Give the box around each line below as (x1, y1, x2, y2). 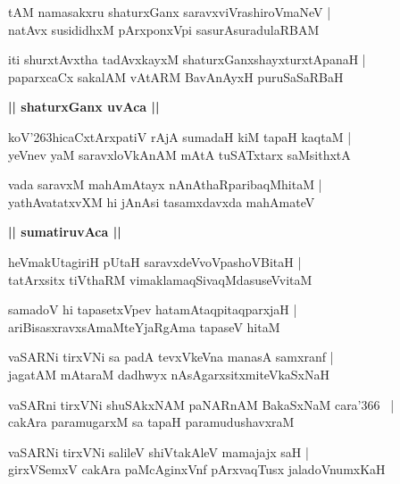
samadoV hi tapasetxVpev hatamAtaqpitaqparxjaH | (8, 300, 297, 319)
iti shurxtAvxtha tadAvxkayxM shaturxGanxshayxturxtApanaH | (8, 50, 366, 69)
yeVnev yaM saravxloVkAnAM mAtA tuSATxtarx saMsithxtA (8, 145, 351, 163)
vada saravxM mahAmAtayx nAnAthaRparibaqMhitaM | (8, 175, 322, 194)
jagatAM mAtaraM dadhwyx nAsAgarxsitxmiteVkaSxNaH (8, 364, 329, 383)
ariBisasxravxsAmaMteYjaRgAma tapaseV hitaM (8, 317, 280, 336)
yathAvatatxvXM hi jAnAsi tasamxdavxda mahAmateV (8, 192, 315, 211)
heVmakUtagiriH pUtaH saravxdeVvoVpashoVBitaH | (8, 252, 302, 271)
